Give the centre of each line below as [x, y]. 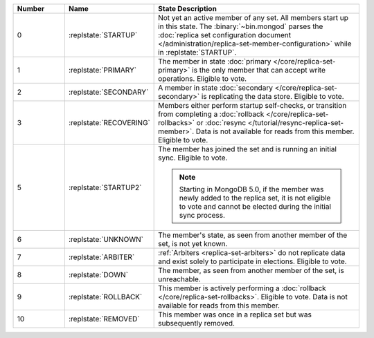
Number [31, 9]
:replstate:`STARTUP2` [105, 188]
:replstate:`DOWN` [98, 275]
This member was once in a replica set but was [235, 314]
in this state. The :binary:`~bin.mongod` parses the [241, 26]
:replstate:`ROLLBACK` [105, 297]
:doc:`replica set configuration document [224, 35]
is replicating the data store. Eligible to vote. [273, 96]
